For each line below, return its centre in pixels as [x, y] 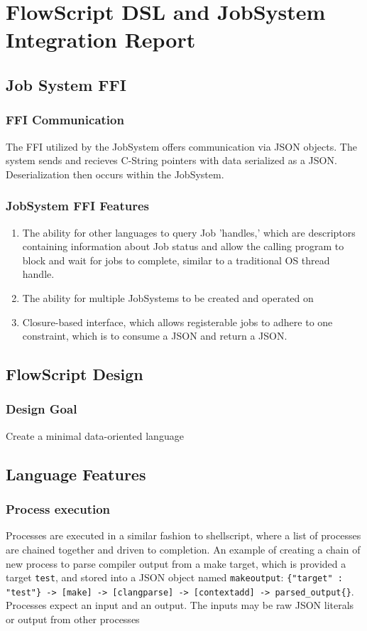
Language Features [76, 474]
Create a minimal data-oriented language [95, 435]
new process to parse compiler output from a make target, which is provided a [176, 563]
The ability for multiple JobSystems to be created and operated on [168, 297]
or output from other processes [73, 619]
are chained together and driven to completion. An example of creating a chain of [183, 549]
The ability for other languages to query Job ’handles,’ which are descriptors [189, 232]
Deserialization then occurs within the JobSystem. [115, 174]
